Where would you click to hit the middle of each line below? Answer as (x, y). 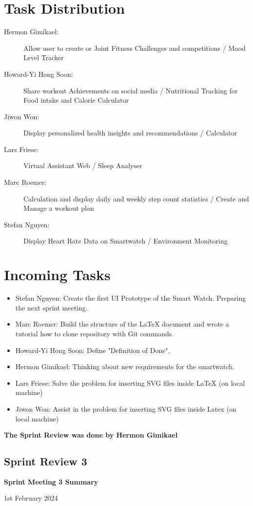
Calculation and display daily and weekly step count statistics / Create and (136, 198)
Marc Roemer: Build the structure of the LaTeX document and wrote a (122, 324)
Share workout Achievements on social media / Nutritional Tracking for (131, 90)
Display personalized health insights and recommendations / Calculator (130, 133)
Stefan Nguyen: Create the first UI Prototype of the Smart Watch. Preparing (131, 298)
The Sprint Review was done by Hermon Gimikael (91, 435)
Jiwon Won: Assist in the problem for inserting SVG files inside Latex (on (126, 408)
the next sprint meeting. (51, 307)
